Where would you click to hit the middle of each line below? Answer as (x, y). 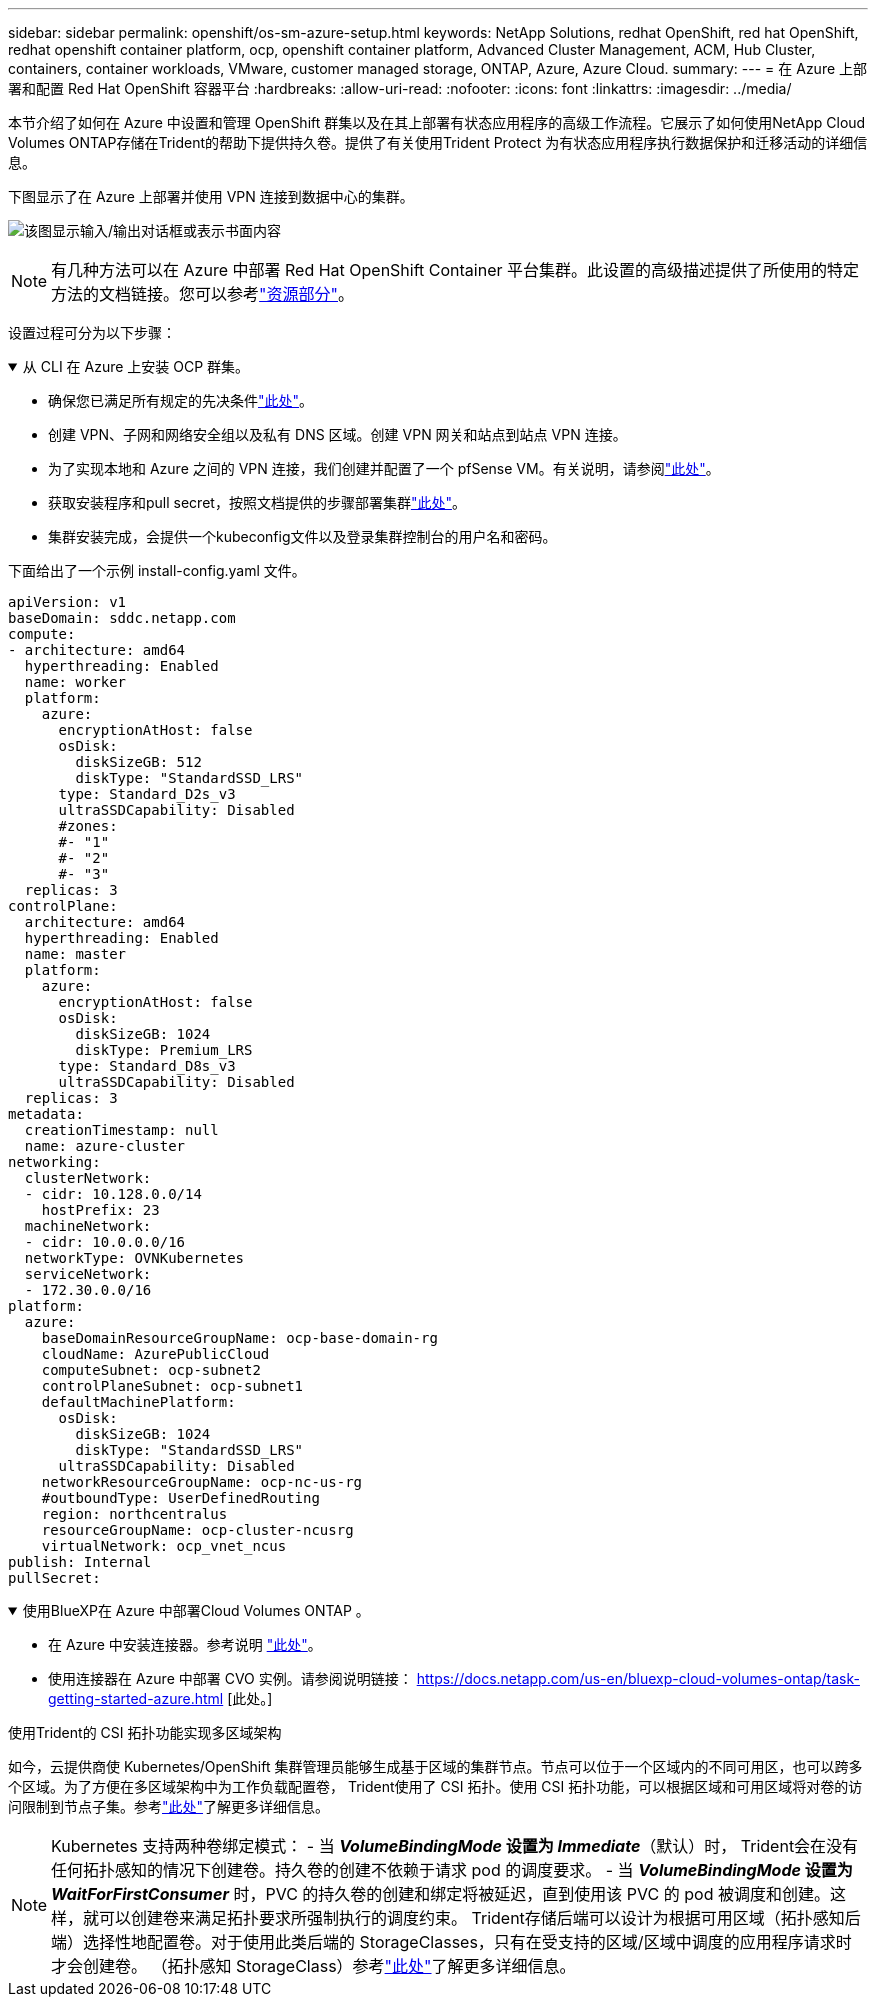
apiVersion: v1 (67, 602)
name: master (75, 954)
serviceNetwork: (88, 1274)
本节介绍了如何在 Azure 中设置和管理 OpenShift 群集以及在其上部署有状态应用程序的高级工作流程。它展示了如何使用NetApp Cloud (437, 122)
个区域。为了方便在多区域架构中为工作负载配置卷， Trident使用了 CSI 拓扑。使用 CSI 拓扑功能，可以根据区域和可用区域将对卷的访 (435, 1786)
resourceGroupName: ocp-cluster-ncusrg (197, 1530)
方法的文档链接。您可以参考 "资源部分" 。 (203, 294)
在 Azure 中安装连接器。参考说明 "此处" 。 (185, 1644)
